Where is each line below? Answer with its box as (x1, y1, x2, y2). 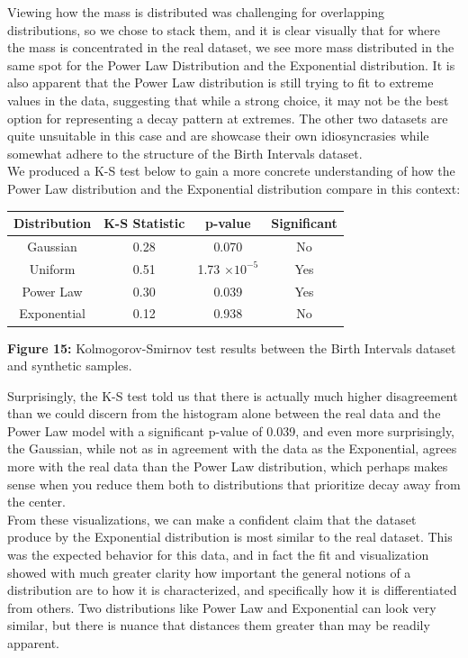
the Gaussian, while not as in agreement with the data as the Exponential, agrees (7, 439, 457, 458)
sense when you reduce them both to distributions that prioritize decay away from (7, 474, 461, 493)
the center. (7, 492, 66, 511)
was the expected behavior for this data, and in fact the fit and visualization (7, 545, 429, 564)
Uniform (29, 259, 76, 278)
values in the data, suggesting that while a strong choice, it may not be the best (7, 90, 449, 109)
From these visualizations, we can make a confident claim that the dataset (7, 509, 417, 528)
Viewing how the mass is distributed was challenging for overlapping (7, 3, 384, 21)
